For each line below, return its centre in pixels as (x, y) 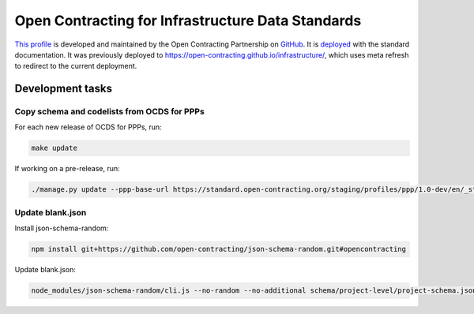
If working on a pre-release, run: (67, 169)
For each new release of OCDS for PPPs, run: (88, 127)
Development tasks (63, 89)
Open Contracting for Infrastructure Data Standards (188, 21)
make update (55, 148)
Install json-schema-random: (62, 228)
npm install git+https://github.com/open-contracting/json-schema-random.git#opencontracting (219, 249)
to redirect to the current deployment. (76, 66)
